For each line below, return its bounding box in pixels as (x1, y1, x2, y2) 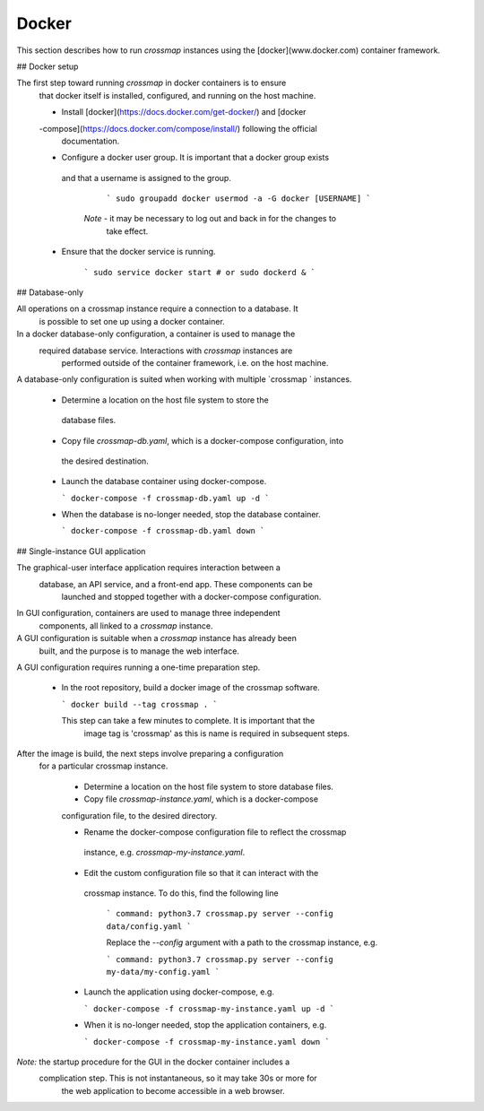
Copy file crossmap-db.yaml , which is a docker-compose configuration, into (61, 435, 344, 446)
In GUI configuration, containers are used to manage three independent (16, 608, 281, 619)
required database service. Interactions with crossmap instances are (39, 345, 293, 356)
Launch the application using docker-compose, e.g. (83, 986, 275, 997)
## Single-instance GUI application (16, 545, 146, 556)
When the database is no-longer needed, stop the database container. (61, 509, 322, 520)
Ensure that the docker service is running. (61, 247, 216, 257)
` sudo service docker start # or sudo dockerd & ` (83, 267, 316, 277)
